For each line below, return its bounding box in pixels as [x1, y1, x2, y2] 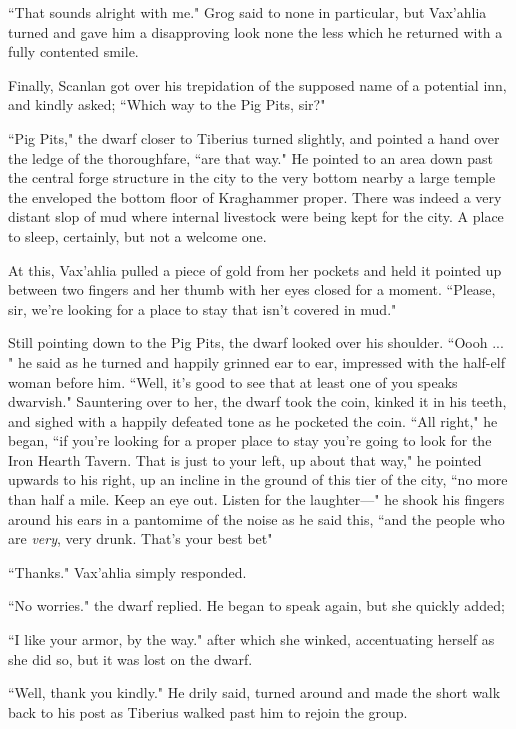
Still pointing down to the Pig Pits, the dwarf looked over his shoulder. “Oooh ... [8, 332, 504, 353]
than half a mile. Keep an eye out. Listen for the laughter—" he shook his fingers [8, 489, 505, 510]
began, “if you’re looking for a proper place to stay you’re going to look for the [8, 430, 492, 451]
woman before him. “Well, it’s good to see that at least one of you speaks [8, 371, 458, 392]
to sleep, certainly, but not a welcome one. [8, 225, 267, 246]
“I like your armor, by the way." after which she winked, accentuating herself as [8, 629, 495, 650]
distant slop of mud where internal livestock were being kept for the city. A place [8, 206, 504, 227]
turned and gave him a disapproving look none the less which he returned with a [8, 21, 503, 42]
